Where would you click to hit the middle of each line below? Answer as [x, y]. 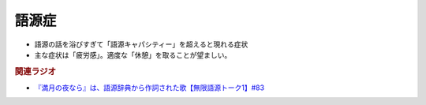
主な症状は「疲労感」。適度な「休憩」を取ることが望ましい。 [133, 54]
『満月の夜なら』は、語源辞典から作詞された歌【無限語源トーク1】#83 [149, 88]
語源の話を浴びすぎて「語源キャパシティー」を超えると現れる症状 [141, 44]
